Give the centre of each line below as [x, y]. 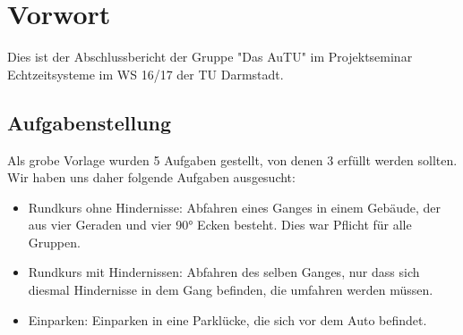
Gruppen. [54, 242]
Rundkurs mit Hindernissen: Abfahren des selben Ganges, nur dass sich [224, 272]
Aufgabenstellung [90, 122]
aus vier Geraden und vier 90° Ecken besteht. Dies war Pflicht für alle [220, 225]
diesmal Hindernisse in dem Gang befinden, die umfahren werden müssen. [231, 290]
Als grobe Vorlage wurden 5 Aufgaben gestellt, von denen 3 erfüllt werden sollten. [232, 159]
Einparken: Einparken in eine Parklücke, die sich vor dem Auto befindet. [227, 319]
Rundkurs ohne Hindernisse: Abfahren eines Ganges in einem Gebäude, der [235, 207]
